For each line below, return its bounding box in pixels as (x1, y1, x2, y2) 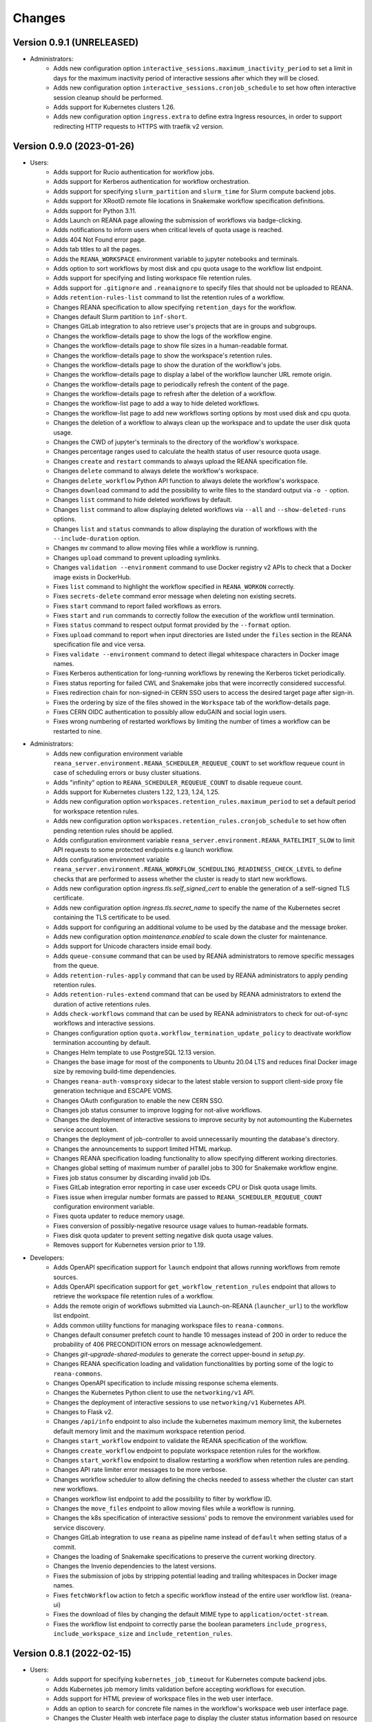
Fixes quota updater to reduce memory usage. (53, 1212, 185, 1221)
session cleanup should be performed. (53, 93, 163, 101)
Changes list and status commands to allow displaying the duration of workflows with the (53, 524, 318, 533)
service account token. (53, 1125, 118, 1133)
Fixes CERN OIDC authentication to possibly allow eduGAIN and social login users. (53, 707, 287, 716)
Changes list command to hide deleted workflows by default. (53, 496, 232, 504)
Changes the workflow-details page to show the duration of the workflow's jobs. (53, 360, 282, 369)
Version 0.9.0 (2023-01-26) (12, 140, 134, 152)
